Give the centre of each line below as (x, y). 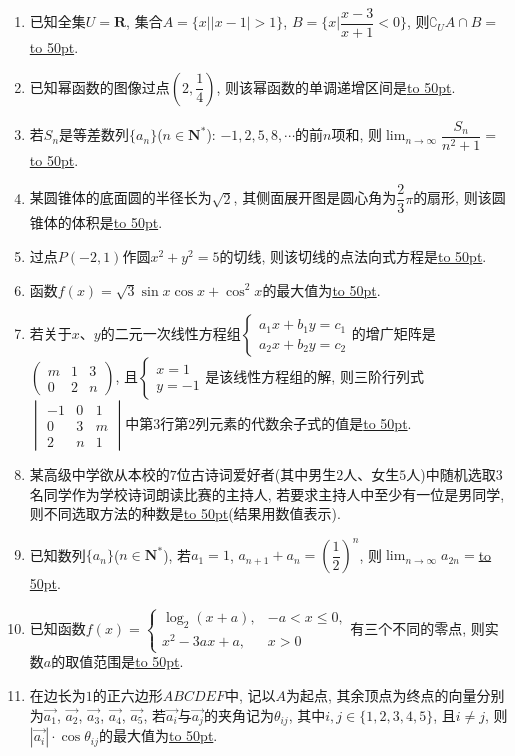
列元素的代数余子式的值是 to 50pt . (303, 423)
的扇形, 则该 (452, 197)
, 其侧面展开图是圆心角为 (315, 197)
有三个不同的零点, (408, 627)
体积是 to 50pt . (117, 222)
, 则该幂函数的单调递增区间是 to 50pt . (336, 86)
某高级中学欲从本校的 (99, 474)
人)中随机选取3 (454, 474)
